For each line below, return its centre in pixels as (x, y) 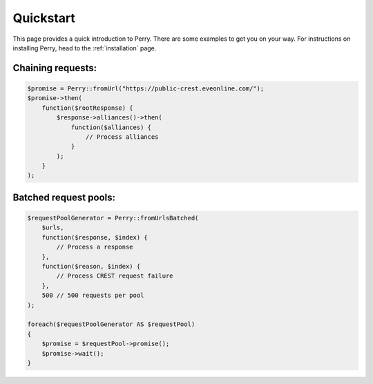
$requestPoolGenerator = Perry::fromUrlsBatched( (113, 218)
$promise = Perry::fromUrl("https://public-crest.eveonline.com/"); (146, 88)
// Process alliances (122, 137)
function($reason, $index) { (91, 266)
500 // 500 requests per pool (93, 296)
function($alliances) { (111, 127)
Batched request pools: (64, 197)
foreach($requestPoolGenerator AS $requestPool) (111, 324)
